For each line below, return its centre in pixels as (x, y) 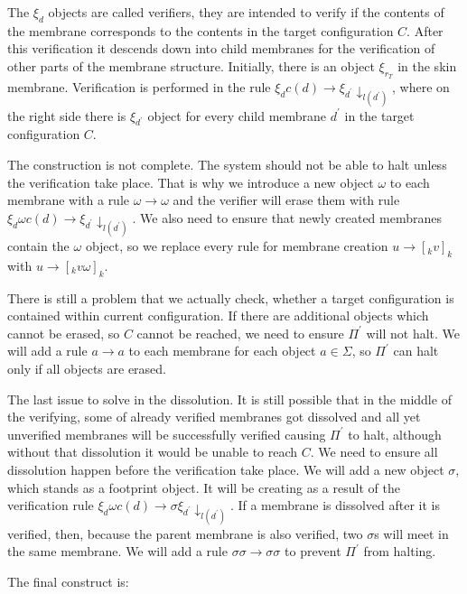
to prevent (313, 551)
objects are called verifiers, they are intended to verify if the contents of (246, 12)
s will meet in (411, 533)
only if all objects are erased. (87, 369)
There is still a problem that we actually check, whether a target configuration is (231, 297)
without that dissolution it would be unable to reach (153, 452)
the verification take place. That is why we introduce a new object (191, 182)
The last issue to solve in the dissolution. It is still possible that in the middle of (229, 399)
